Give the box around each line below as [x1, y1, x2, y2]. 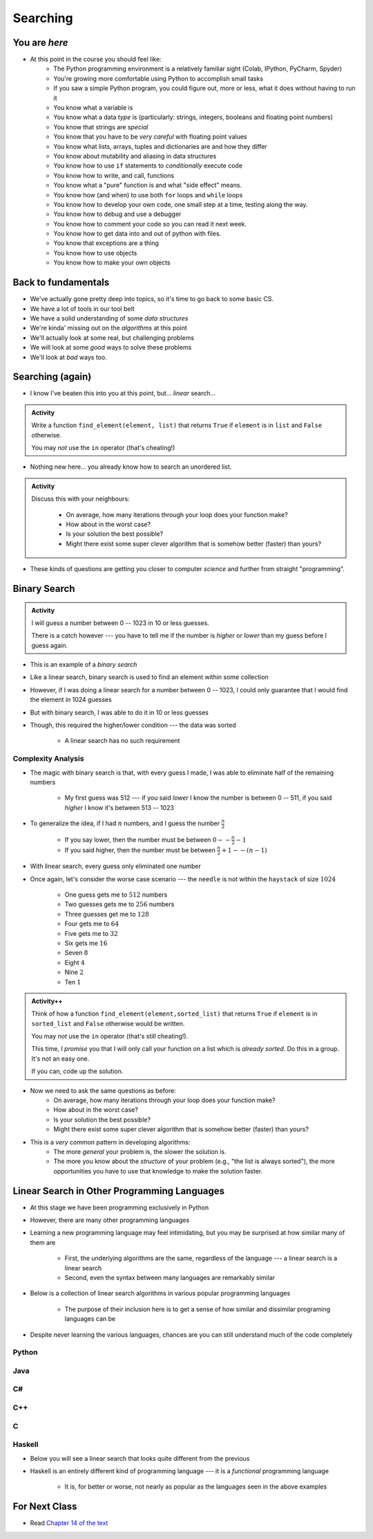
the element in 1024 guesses [30, 696, 112, 704]
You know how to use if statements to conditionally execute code [53, 161, 243, 170]
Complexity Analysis [12, 754, 84, 764]
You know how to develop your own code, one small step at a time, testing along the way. [53, 200, 308, 208]
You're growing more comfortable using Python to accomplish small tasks [53, 74, 264, 82]
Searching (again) [12, 371, 92, 383]
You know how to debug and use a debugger [53, 210, 182, 218]
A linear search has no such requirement [64, 737, 180, 745]
